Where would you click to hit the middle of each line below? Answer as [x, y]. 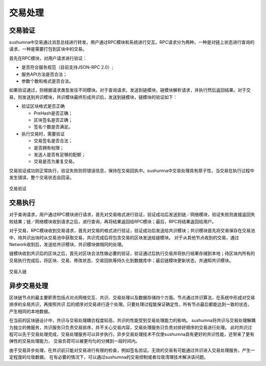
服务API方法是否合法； [44, 74]
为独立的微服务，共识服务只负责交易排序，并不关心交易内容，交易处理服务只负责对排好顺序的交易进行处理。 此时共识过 [131, 327]
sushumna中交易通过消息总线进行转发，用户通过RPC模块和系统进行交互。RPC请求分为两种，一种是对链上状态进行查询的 [132, 42]
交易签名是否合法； [53, 141]
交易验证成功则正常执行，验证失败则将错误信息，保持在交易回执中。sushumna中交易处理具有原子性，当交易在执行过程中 [132, 170]
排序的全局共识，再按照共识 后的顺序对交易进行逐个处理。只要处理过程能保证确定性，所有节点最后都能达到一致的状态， [131, 304]
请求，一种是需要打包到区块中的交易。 [48, 49]
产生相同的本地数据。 [31, 311]
